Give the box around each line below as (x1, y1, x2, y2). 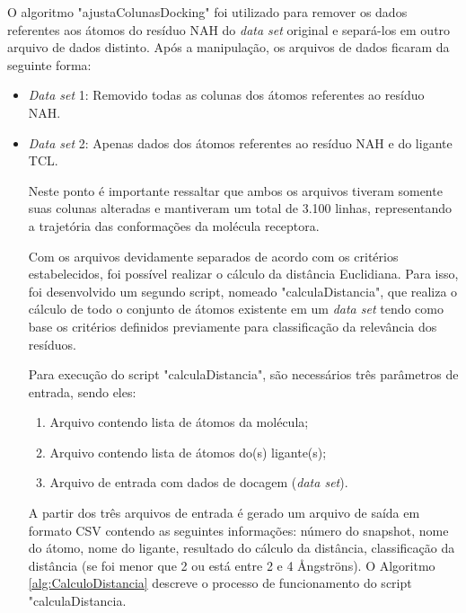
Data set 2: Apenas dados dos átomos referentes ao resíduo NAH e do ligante (28, 133, 453, 152)
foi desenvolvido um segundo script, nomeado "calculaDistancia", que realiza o (28, 281, 458, 300)
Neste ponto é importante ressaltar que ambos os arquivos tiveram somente (28, 181, 443, 200)
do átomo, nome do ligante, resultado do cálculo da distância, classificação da (28, 538, 455, 557)
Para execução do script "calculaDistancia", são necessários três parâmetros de (28, 365, 459, 384)
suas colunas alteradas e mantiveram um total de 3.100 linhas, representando (28, 199, 452, 218)
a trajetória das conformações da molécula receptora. (28, 216, 320, 235)
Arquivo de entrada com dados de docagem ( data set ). (49, 473, 348, 492)
